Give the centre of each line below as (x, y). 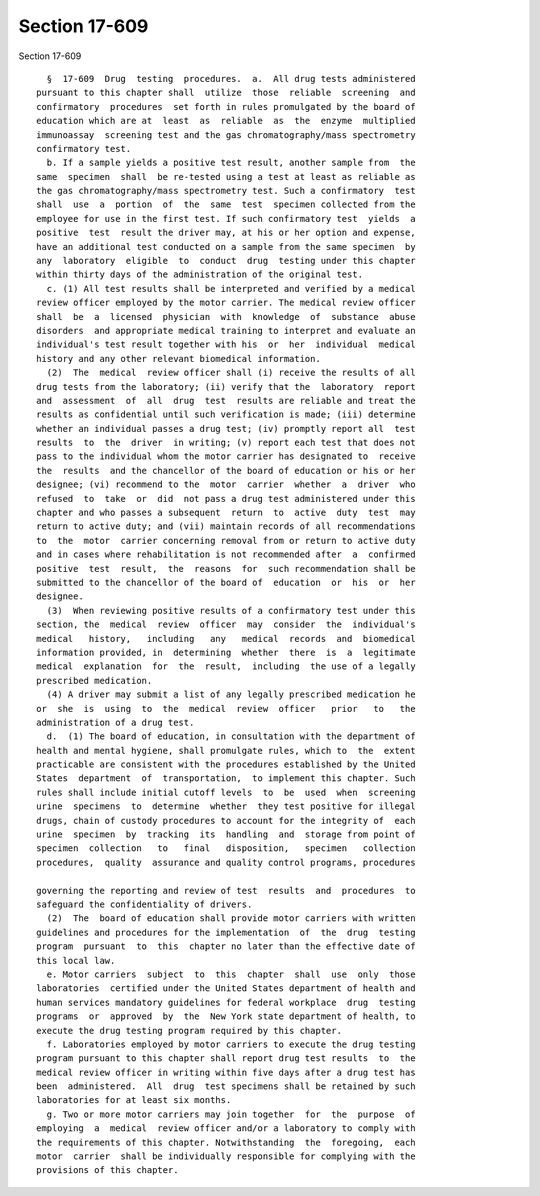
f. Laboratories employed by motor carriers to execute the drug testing (231, 1044)
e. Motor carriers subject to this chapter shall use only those (231, 974)
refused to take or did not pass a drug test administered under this (226, 498)
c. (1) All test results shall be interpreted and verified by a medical (231, 288)
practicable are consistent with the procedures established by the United (226, 764)
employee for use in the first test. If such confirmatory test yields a (226, 218)
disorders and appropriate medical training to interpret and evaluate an (226, 330)
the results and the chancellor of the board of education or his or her (226, 470)
